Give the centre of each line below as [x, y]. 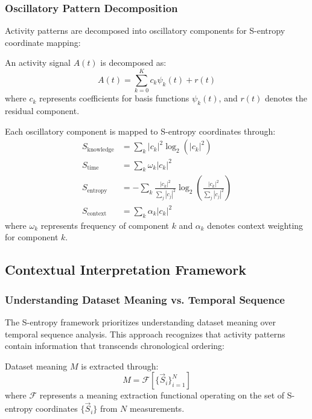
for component [32, 237]
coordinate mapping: [43, 42]
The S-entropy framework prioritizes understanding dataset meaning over [140, 322]
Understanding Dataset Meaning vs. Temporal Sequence [145, 299]
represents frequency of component [105, 225]
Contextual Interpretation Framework [126, 270]
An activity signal [38, 62]
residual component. [42, 110]
